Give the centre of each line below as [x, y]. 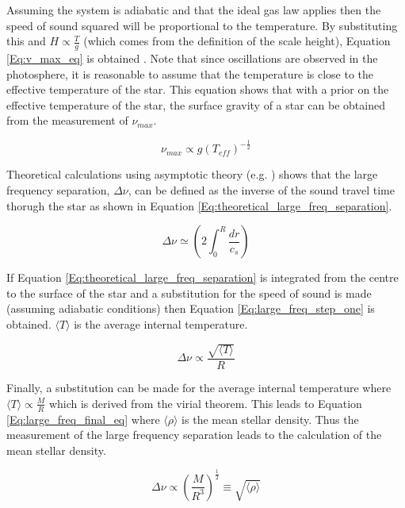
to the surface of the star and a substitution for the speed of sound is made [189, 292]
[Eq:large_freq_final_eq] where [83, 419]
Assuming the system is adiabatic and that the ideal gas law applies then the [194, 10]
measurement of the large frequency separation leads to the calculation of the [194, 435]
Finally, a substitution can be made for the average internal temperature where [199, 388]
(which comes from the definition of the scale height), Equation [237, 41]
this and [26, 41]
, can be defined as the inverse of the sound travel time [261, 189]
